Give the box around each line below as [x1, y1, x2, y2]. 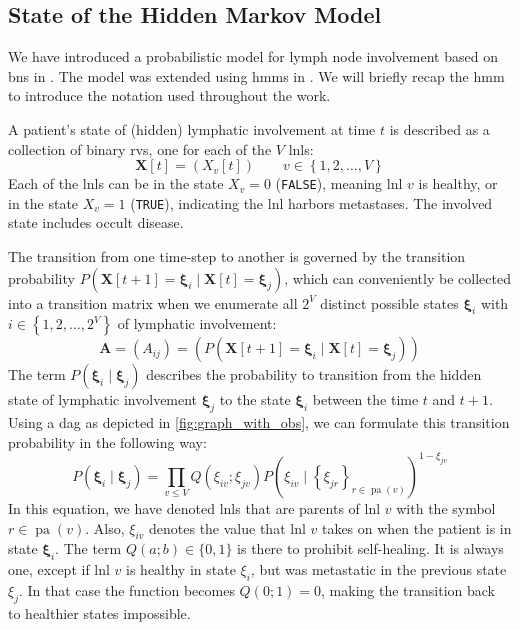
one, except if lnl [8, 559, 110, 580]
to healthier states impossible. [8, 602, 191, 623]
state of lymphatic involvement [8, 389, 198, 410]
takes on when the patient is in [321, 517, 512, 538]
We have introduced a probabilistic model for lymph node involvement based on [8, 46, 498, 67]
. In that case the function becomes [18, 579, 235, 600]
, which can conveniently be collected [284, 267, 511, 288]
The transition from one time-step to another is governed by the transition [8, 246, 466, 267]
